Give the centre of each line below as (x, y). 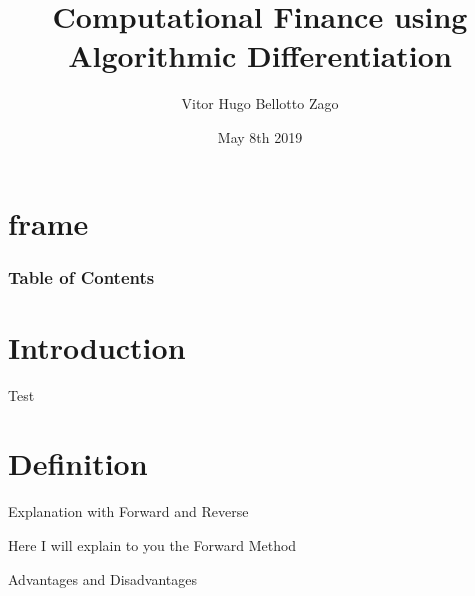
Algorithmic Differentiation (260, 55)
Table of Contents (81, 276)
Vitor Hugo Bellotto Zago (260, 103)
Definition (78, 463)
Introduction (97, 346)
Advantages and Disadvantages (103, 578)
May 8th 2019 (260, 136)
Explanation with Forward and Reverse (128, 511)
